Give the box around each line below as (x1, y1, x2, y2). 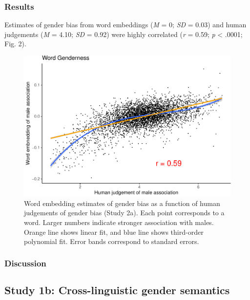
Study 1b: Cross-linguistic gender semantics (4, 282, 230, 298)
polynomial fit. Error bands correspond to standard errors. (24, 236, 199, 246)
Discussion (4, 257, 46, 269)
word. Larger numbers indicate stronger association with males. (24, 217, 214, 227)
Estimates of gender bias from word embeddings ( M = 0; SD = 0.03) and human (4, 19, 247, 30)
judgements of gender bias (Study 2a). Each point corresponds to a (24, 207, 225, 218)
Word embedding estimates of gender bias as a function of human (24, 198, 220, 208)
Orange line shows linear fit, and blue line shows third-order (24, 226, 204, 237)
